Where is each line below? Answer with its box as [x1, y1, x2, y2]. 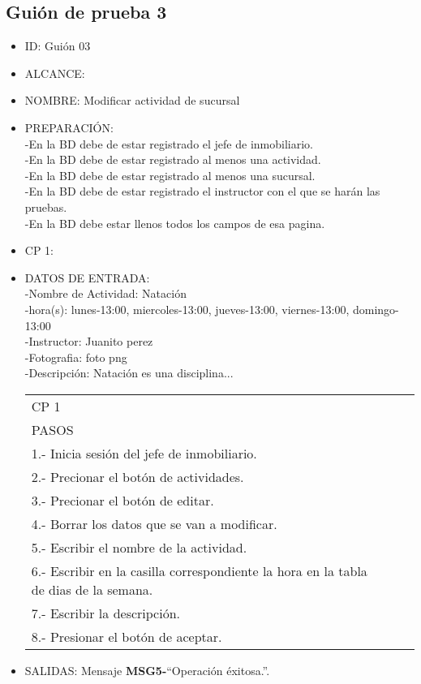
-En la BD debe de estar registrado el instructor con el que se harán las [24, 183, 380, 200]
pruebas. [24, 198, 67, 215]
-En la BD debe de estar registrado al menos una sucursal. [24, 166, 316, 183]
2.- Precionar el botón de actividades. [31, 467, 244, 486]
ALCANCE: [24, 64, 85, 81]
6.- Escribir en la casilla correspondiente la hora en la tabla [31, 561, 367, 580]
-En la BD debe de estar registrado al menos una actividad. [24, 151, 321, 168]
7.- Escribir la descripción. [31, 603, 181, 622]
